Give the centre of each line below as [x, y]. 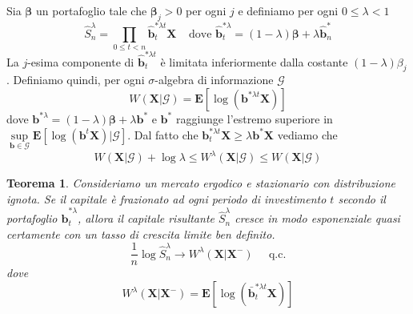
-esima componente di [81, 61]
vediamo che [307, 134]
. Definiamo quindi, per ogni [76, 80]
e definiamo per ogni [288, 10]
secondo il [362, 198]
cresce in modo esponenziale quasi [317, 218]
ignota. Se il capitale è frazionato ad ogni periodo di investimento [166, 198]
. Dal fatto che [163, 134]
